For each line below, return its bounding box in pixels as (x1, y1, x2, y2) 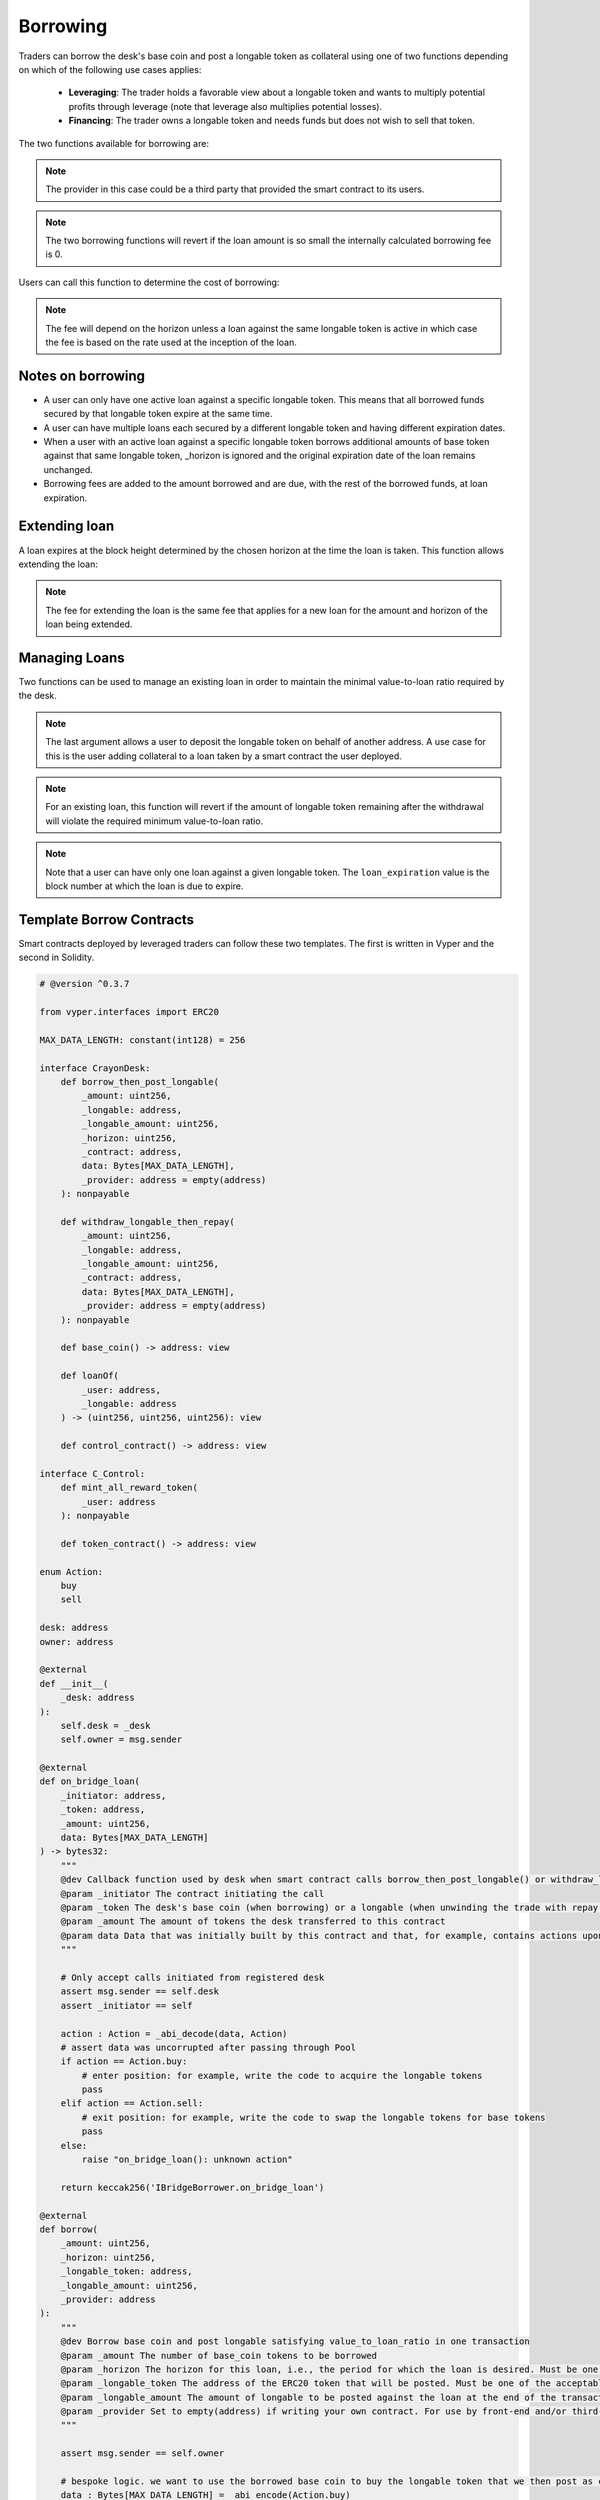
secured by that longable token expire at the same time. (43, 408, 273, 420)
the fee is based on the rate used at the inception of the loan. (45, 336, 297, 349)
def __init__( (39, 1678, 109, 1689)
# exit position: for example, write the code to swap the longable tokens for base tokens (81, 2111, 546, 2123)
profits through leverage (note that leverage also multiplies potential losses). (68, 100, 383, 112)
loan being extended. (45, 618, 133, 630)
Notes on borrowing (18, 367, 145, 384)
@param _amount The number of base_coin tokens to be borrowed (60, 2350, 378, 2361)
